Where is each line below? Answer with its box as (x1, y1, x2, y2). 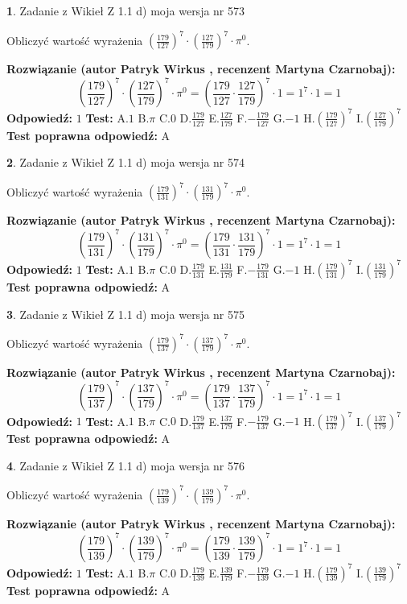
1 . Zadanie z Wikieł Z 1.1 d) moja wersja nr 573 (6, 2, 245, 19)
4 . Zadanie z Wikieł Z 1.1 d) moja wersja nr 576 (6, 457, 245, 474)
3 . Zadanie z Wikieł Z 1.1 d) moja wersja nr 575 (6, 305, 245, 322)
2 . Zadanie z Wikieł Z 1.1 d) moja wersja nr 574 (6, 154, 245, 171)
